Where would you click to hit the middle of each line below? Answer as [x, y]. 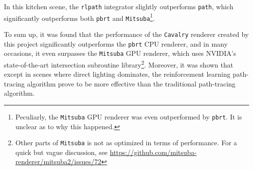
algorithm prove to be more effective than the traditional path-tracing [131, 83]
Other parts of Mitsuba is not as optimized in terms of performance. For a [126, 143]
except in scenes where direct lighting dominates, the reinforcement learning [117, 74]
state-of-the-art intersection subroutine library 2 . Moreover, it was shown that [119, 64]
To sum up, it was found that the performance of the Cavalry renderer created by [126, 34]
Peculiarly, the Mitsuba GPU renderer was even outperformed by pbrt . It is [129, 116]
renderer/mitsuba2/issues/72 [58, 161]
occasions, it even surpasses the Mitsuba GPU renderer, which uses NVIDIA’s [120, 53]
